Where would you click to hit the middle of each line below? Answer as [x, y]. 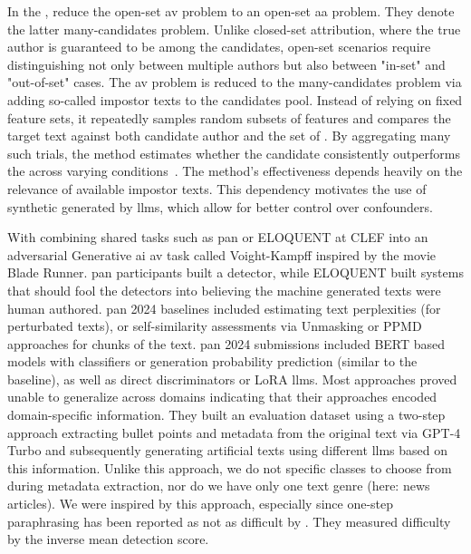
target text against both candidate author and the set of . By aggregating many [229, 136]
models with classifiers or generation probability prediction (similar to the [212, 361]
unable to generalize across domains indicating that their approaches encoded [222, 397]
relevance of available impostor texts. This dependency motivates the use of [217, 188]
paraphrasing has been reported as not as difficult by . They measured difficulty [229, 521]
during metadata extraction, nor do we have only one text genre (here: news [219, 486]
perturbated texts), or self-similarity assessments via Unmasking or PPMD [215, 326]
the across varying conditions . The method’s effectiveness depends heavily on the [235, 171]
